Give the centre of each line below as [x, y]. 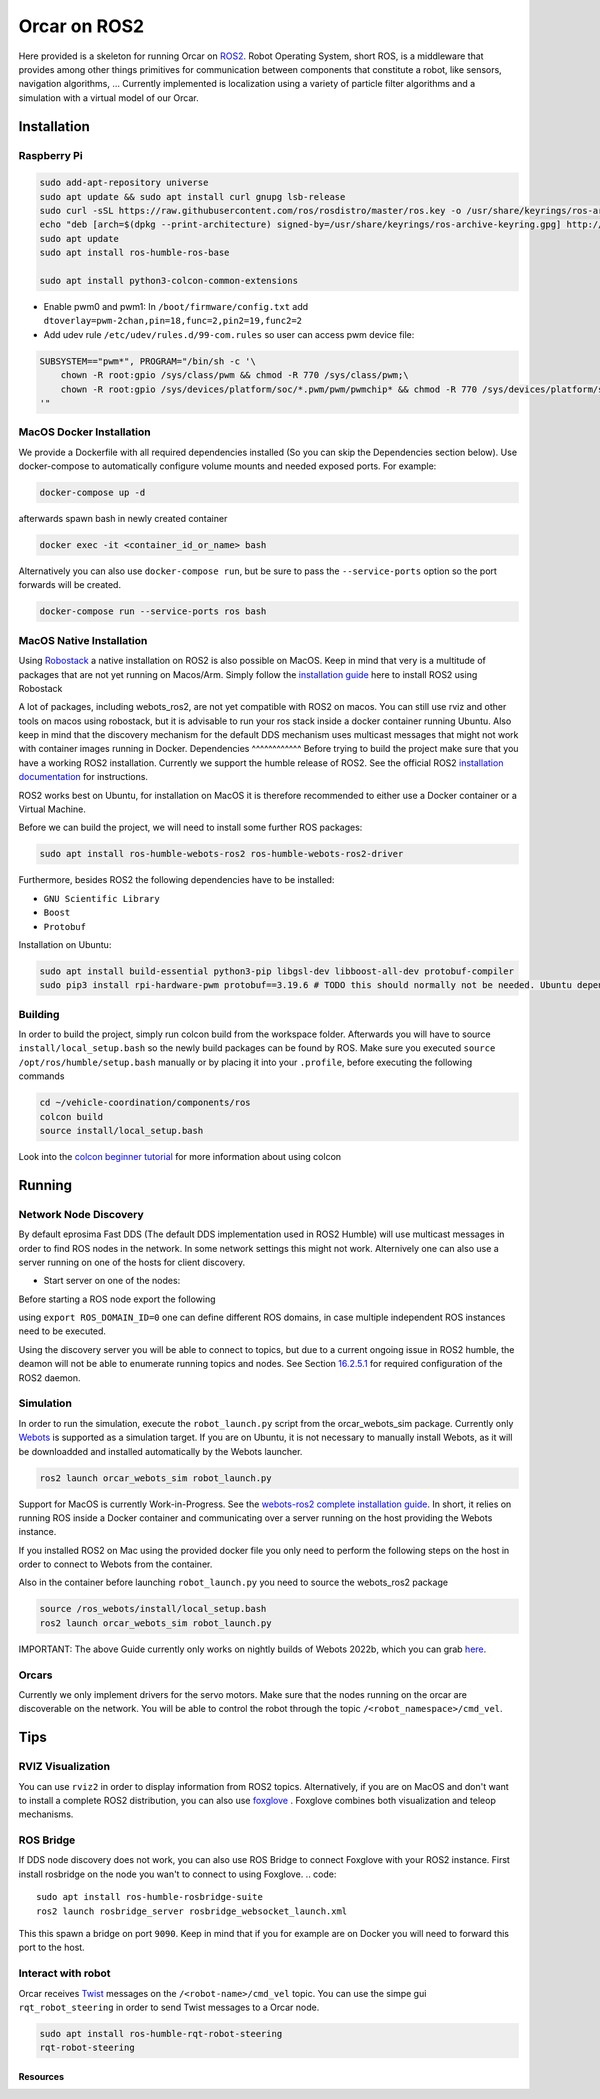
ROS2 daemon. [49, 1377]
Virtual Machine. [52, 809]
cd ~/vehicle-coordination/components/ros [145, 1103]
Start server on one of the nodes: [112, 1281]
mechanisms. [46, 1814]
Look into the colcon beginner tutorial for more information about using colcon [180, 1156]
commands [41, 1076]
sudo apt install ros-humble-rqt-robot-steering [161, 2033]
